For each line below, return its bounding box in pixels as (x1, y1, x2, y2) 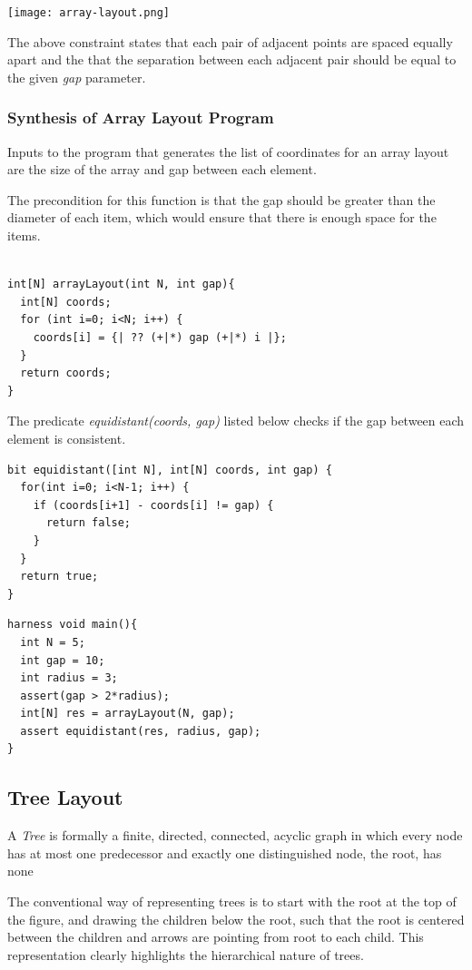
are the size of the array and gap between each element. (7, 160, 317, 179)
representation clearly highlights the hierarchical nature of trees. (7, 945, 364, 964)
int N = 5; (20, 635, 85, 649)
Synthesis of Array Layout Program (7, 106, 274, 129)
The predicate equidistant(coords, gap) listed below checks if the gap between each (7, 411, 465, 430)
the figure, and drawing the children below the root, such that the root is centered (7, 909, 465, 928)
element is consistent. (7, 428, 126, 447)
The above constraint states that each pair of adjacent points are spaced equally (7, 32, 453, 51)
